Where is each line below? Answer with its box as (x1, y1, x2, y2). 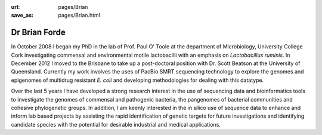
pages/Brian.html (58, 12, 101, 19)
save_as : (11, 12, 34, 19)
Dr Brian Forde (11, 27, 66, 38)
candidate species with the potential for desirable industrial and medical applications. (11, 121, 221, 128)
